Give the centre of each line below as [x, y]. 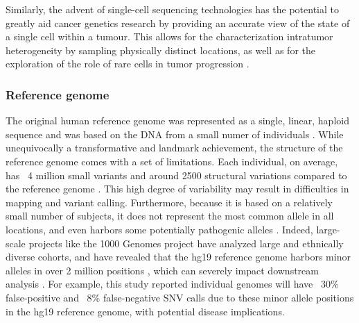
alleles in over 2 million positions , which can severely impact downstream [162, 270]
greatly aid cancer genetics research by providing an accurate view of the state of [178, 23]
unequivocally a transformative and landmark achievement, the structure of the [174, 148]
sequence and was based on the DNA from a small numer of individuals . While [175, 134]
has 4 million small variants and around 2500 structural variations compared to [176, 175]
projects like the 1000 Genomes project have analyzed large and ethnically [186, 243]
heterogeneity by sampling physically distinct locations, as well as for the [160, 50]
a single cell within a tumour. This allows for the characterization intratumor [169, 36]
